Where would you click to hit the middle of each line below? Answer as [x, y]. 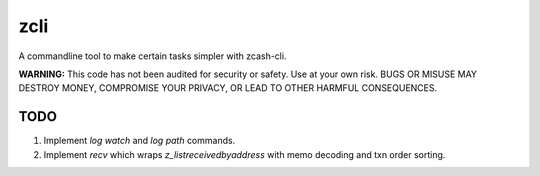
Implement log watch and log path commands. [139, 141]
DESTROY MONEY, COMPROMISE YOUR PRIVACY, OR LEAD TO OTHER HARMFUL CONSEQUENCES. [228, 88]
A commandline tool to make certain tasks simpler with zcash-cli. [152, 56]
